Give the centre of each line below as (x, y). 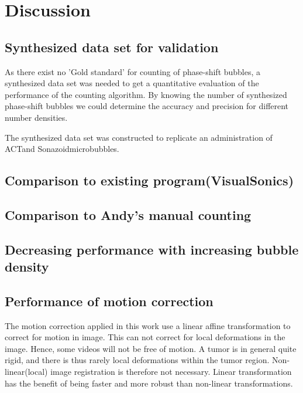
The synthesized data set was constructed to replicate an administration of (139, 137)
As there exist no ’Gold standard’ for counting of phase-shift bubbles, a (133, 71)
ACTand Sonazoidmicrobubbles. (62, 149)
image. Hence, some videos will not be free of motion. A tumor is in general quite (151, 348)
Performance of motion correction (109, 301)
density (27, 267)
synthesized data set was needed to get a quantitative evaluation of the (132, 83)
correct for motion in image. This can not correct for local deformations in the (145, 337)
